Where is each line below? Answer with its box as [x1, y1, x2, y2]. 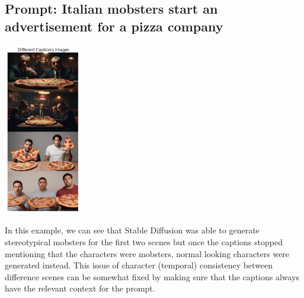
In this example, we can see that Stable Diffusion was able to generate [5, 224, 260, 236]
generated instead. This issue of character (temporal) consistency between [5, 259, 273, 271]
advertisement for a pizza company [5, 17, 223, 35]
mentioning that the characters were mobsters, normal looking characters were [5, 247, 290, 259]
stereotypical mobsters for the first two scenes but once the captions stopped [5, 235, 283, 248]
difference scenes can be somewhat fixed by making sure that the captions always [5, 270, 300, 283]
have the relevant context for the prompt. [5, 282, 155, 294]
